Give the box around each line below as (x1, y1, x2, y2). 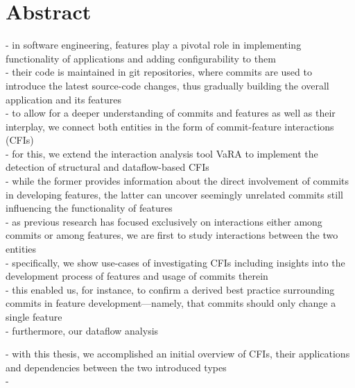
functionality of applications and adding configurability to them (6, 51, 276, 65)
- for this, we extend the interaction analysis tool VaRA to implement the (6, 146, 318, 160)
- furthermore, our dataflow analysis (6, 323, 159, 337)
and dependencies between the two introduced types (6, 360, 227, 374)
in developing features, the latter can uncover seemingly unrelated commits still (6, 187, 343, 201)
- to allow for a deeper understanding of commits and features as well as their (6, 106, 336, 120)
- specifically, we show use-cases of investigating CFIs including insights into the (6, 255, 345, 269)
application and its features (6, 92, 122, 106)
